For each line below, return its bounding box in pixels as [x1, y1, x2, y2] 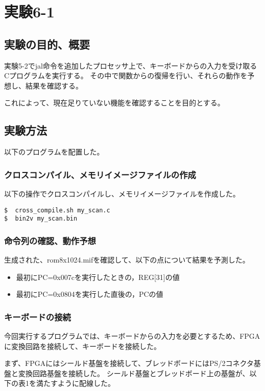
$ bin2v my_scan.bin [4, 215, 78, 223]
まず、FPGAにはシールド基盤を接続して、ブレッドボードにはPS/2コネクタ [4, 358, 254, 368]
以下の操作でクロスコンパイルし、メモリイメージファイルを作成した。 [4, 188, 240, 199]
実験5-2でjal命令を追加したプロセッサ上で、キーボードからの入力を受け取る [4, 60, 257, 71]
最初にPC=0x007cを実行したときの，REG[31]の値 [16, 271, 180, 282]
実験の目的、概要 [4, 36, 90, 52]
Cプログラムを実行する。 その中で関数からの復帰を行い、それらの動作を [4, 70, 248, 81]
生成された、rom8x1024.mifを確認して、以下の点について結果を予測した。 [4, 254, 250, 265]
